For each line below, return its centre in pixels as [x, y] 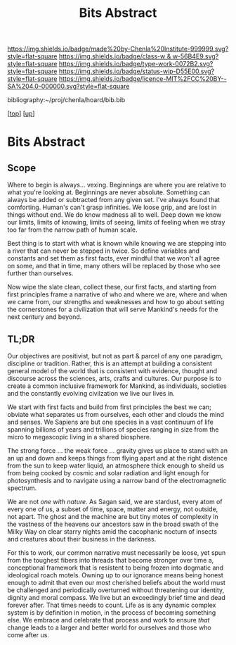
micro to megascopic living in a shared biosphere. [79, 437]
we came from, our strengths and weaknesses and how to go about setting [116, 302]
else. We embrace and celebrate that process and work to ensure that [109, 620]
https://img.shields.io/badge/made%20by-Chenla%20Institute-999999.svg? [118, 49]
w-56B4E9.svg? [196, 56]
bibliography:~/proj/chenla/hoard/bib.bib [66, 100]
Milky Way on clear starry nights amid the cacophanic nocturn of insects [112, 532]
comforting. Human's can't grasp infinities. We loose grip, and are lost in [112, 207]
